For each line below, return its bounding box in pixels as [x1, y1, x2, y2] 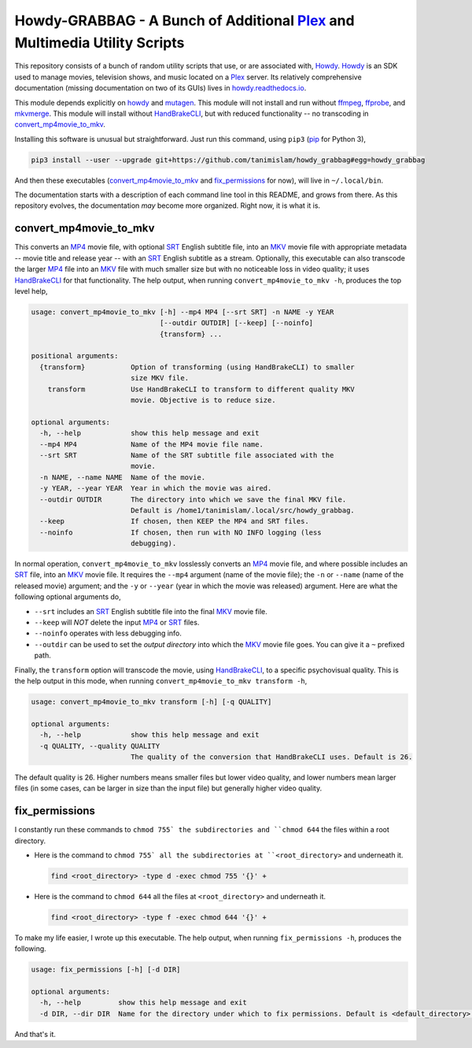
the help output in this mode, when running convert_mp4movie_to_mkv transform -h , [14, 676, 308, 685]
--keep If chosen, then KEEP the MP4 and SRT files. [39, 517, 310, 526]
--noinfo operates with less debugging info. [34, 628, 183, 638]
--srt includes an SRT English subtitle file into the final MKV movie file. [34, 606, 267, 616]
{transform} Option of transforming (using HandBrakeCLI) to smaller [39, 362, 356, 372]
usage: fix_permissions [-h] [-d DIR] [31, 965, 181, 974]
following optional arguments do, [14, 592, 121, 602]
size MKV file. [130, 374, 189, 383]
